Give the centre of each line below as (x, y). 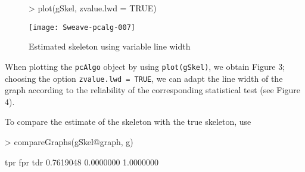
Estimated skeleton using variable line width (110, 46)
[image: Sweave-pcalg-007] (82, 27)
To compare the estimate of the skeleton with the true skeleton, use (128, 122)
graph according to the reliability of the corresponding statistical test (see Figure (152, 90)
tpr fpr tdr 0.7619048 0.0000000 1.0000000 (82, 162)
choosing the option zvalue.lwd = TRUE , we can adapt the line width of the (144, 78)
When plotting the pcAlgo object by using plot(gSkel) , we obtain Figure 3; (145, 66)
